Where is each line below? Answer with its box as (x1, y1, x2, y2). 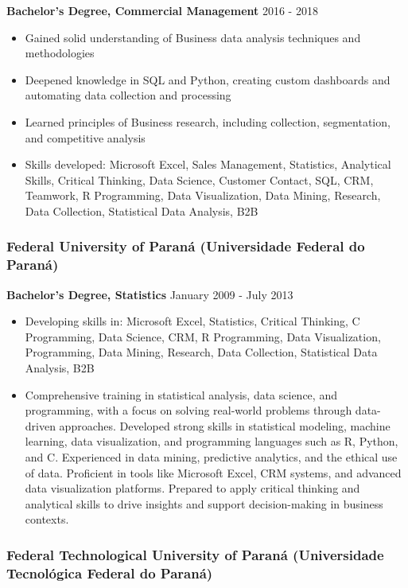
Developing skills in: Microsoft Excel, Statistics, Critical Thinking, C (25, 313, 360, 329)
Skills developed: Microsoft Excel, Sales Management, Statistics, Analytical (25, 156, 391, 173)
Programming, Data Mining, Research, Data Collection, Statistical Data (25, 344, 378, 360)
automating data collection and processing (25, 87, 231, 103)
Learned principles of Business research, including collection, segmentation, (25, 113, 391, 130)
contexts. (25, 511, 69, 528)
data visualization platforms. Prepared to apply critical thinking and (25, 480, 360, 496)
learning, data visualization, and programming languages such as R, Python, (25, 433, 398, 450)
